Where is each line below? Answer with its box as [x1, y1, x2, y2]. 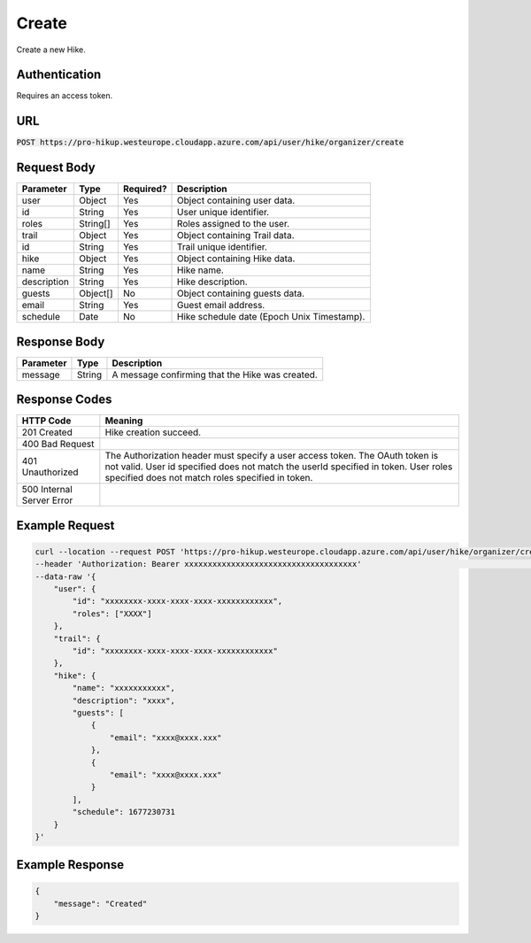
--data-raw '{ [35, 571, 96, 582]
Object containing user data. [177, 195, 296, 207]
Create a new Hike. [16, 44, 86, 55]
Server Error [21, 494, 73, 506]
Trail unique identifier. [177, 241, 267, 253]
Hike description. [177, 275, 248, 288]
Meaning [104, 414, 143, 427]
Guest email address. [177, 299, 265, 312]
